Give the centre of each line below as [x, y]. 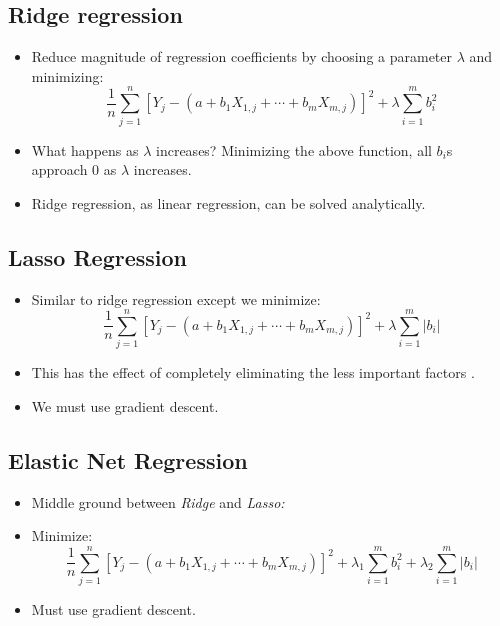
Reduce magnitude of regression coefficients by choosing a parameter [242, 56]
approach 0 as [74, 169]
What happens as [85, 149]
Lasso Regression [98, 256]
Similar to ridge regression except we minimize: [176, 298]
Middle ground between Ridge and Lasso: [158, 501]
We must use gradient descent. [125, 405]
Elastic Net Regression [128, 459]
